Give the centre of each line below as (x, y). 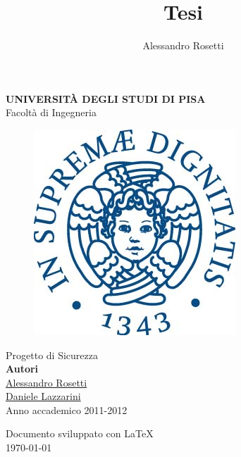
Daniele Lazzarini (43, 396)
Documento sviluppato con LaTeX (80, 433)
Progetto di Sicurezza (52, 355)
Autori (22, 369)
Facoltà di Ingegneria (51, 112)
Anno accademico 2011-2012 (67, 409)
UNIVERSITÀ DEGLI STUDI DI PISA (106, 98)
